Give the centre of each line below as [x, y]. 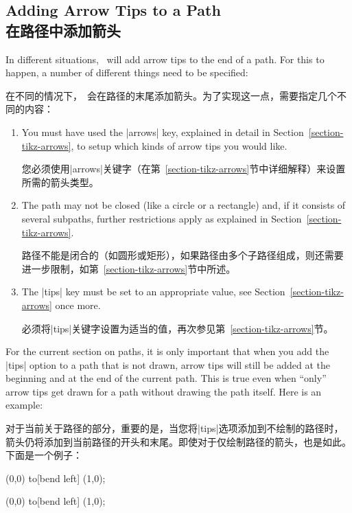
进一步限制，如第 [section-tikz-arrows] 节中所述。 [129, 268]
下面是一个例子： [44, 455]
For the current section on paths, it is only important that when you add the [167, 351]
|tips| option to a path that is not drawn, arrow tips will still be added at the [168, 364]
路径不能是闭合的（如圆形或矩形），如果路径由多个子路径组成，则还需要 [183, 255]
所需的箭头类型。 [60, 182]
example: [24, 405]
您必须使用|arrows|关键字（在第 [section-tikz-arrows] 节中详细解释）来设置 [184, 169]
